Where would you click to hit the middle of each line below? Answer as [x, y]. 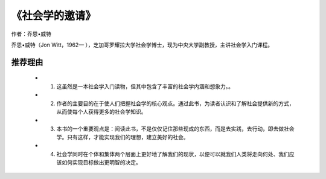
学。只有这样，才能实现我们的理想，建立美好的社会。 [123, 137]
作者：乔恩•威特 [31, 34]
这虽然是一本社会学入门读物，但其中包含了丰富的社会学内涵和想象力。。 [145, 86]
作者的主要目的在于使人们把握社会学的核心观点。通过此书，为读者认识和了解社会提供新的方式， [175, 103]
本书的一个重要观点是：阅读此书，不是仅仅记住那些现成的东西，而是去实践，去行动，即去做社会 [175, 129]
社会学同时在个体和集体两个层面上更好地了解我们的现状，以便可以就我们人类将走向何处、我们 [173, 154]
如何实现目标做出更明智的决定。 [101, 163]
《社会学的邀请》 [54, 16]
